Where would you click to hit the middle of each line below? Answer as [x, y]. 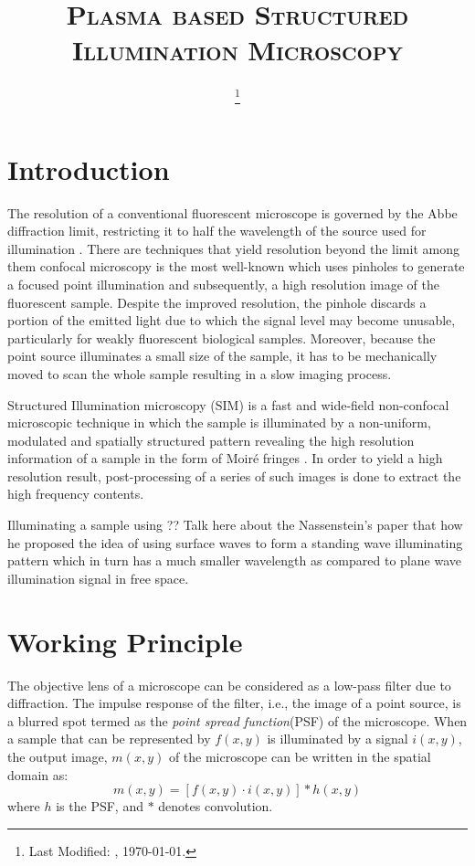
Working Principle [125, 641]
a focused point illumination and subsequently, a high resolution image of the [223, 284]
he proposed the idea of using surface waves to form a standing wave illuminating [235, 542]
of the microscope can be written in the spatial [300, 756]
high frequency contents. [76, 494]
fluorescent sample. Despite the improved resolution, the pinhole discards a [217, 302]
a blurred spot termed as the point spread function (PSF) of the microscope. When [237, 720]
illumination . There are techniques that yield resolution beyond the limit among [233, 248]
